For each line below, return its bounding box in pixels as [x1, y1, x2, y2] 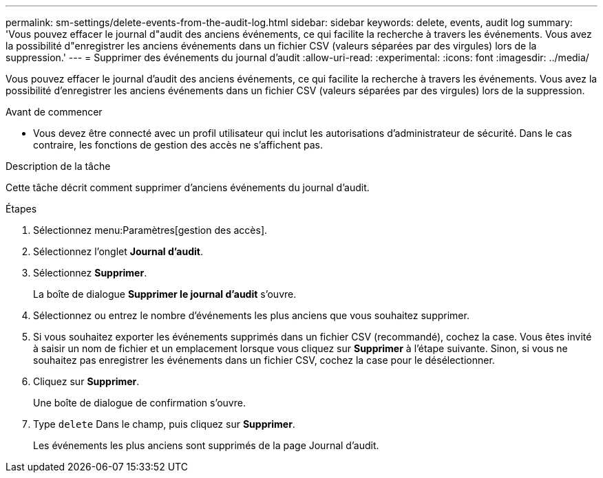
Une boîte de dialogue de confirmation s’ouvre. [33, 397, 246, 409]
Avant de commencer [6, 106, 103, 118]
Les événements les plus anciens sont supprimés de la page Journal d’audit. [33, 439, 379, 451]
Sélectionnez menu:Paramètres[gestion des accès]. [33, 224, 268, 236]
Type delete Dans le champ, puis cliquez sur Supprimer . [33, 418, 295, 430]
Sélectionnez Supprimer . [33, 267, 147, 279]
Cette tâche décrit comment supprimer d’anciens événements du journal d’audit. [6, 182, 370, 193]
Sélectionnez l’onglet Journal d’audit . [33, 246, 203, 257]
